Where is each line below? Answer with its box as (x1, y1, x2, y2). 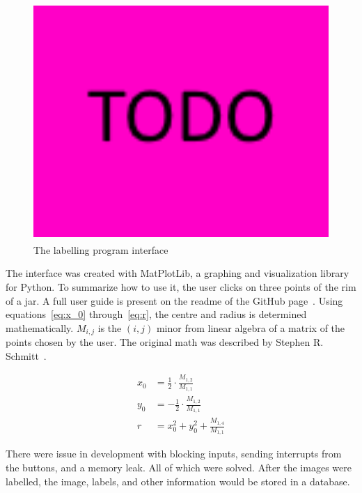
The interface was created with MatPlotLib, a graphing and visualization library (6, 266, 349, 280)
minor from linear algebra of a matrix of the (156, 320, 345, 335)
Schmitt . (6, 348, 47, 363)
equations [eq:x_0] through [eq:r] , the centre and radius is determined (6, 307, 307, 321)
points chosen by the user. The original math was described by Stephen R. (6, 335, 324, 349)
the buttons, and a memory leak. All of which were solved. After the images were (6, 460, 352, 474)
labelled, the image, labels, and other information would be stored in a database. (6, 473, 350, 488)
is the (97, 320, 122, 335)
